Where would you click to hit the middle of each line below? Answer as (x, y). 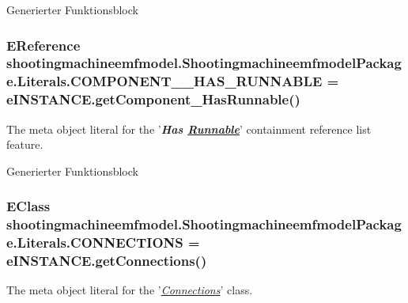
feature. (25, 144)
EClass (28, 206)
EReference (43, 45)
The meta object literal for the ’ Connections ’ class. (130, 290)
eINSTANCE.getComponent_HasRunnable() (153, 99)
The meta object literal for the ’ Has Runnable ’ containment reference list (189, 129)
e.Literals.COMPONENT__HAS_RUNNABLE (164, 81)
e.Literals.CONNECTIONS (95, 242)
